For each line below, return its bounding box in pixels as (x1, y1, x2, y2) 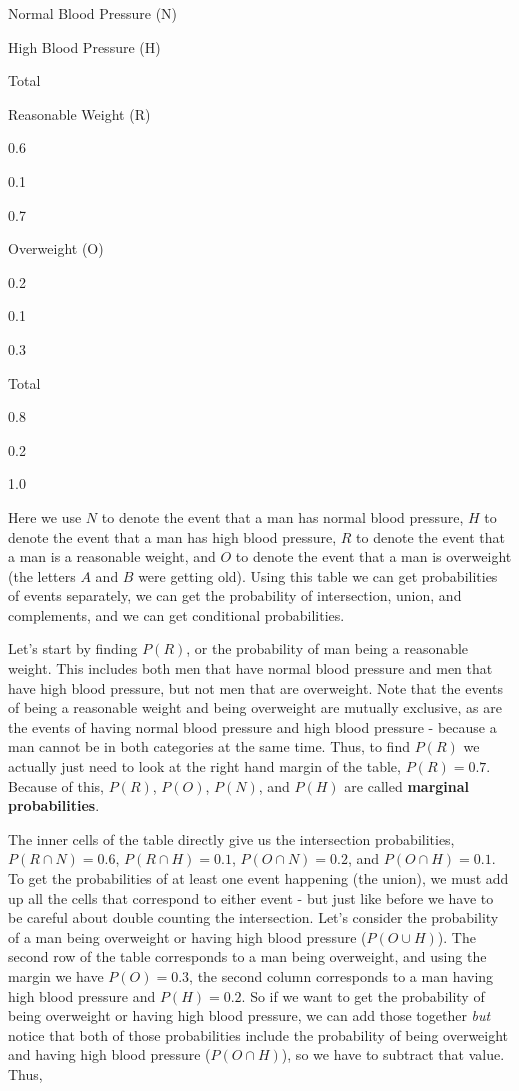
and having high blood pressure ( (8, 1044, 211, 1065)
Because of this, (8, 775, 104, 796)
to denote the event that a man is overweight (235, 546, 512, 567)
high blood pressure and (8, 985, 156, 1006)
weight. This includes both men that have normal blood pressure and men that (8, 658, 493, 679)
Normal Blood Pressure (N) (8, 3, 178, 23)
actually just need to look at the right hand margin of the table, (8, 756, 401, 777)
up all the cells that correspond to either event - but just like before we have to (8, 887, 494, 908)
